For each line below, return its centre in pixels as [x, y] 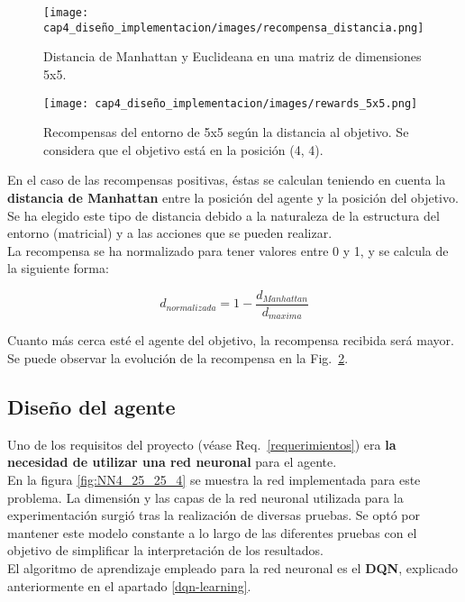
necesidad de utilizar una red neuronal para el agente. [172, 462]
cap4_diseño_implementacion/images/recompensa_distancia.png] [234, 27]
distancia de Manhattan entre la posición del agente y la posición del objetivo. [233, 197]
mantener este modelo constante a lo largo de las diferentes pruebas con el [212, 532]
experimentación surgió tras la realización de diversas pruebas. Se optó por [214, 515]
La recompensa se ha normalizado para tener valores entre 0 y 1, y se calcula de [228, 250]
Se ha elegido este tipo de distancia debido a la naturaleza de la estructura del [223, 215]
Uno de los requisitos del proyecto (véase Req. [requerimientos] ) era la [202, 444]
